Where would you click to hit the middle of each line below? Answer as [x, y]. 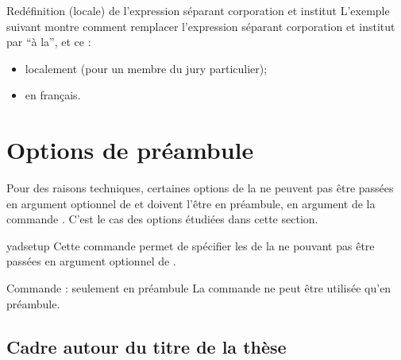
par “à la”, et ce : [49, 42]
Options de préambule [130, 150]
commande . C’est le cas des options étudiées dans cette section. [162, 219]
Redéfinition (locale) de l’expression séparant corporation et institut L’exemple [198, 10]
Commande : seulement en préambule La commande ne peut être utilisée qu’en [199, 288]
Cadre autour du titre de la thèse [147, 346]
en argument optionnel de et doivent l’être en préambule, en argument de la [191, 203]
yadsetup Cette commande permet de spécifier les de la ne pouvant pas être [191, 245]
